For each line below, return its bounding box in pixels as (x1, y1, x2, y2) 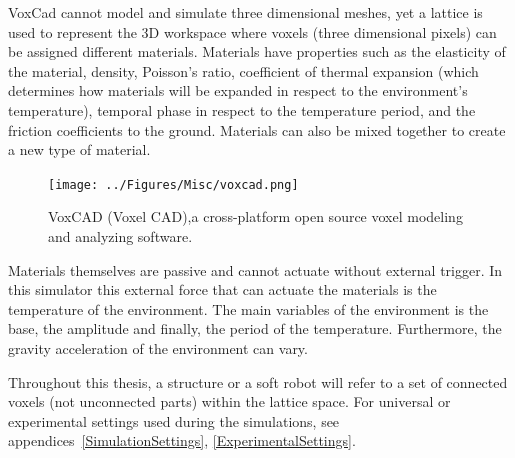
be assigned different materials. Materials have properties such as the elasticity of (8, 41, 506, 62)
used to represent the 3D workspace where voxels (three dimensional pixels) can (8, 21, 497, 42)
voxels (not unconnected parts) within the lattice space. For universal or (8, 391, 451, 412)
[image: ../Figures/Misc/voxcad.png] (48, 177, 299, 192)
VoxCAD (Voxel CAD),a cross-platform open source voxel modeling (48, 206, 463, 227)
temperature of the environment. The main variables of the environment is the (8, 298, 489, 319)
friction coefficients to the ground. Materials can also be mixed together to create (8, 119, 506, 140)
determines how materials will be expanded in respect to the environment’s (8, 80, 468, 101)
